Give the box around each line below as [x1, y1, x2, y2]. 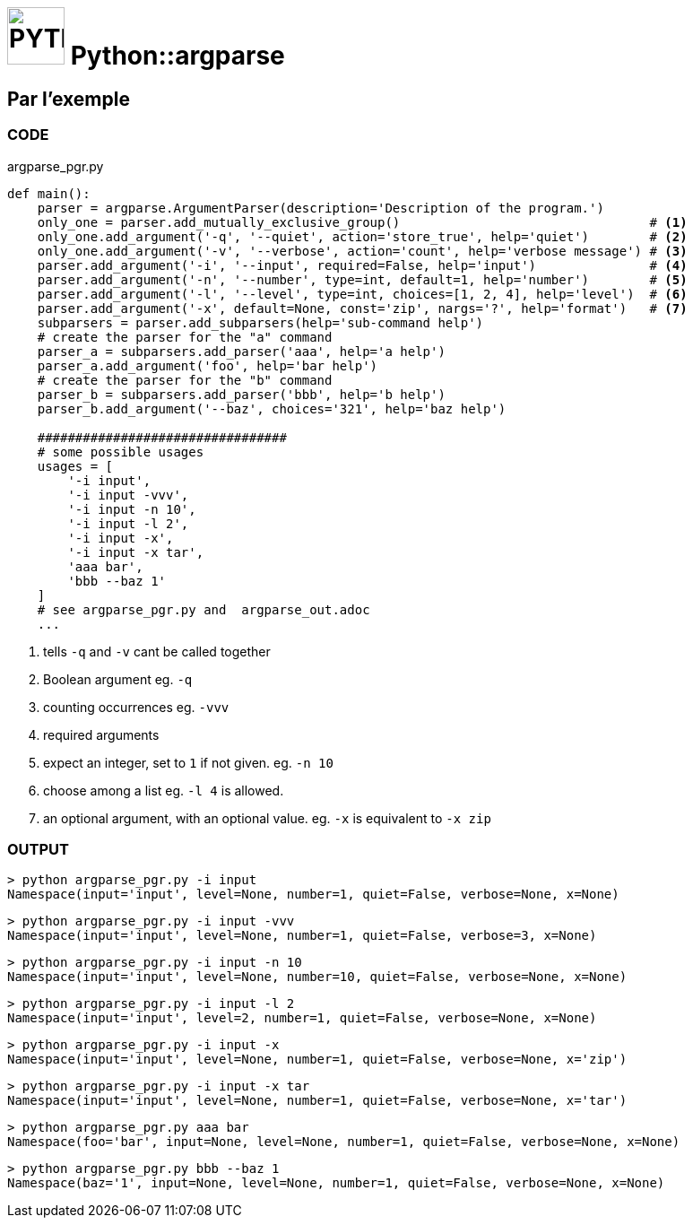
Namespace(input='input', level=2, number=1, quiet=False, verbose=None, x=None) [7, 1011, 597, 1026]
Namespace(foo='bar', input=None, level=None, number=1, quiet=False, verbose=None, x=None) [7, 1134, 680, 1150]
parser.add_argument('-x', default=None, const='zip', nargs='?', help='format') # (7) [37, 300, 688, 316]
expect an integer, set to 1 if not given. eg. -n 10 [43, 754, 334, 770]
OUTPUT [7, 839, 69, 858]
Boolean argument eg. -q [43, 671, 193, 687]
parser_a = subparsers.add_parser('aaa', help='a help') [37, 343, 446, 359]
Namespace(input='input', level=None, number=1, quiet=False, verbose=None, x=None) [7, 887, 619, 902]
